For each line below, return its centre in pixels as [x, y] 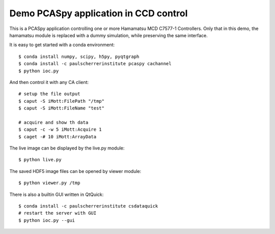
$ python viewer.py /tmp [49, 183]
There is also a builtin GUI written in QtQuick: [57, 194]
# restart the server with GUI [58, 213]
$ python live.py [40, 160]
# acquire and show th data [53, 122]
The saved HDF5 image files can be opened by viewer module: [75, 171]
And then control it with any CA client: [49, 82]
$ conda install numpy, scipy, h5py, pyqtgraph [79, 56]
